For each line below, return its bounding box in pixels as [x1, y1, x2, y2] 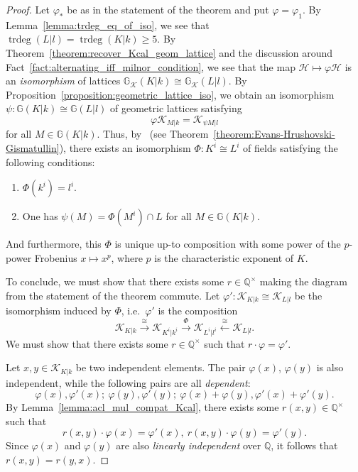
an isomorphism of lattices [6, 73, 121, 88]
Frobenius [34, 250, 77, 265]
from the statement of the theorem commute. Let [6, 287, 220, 302]
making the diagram [259, 274, 348, 289]
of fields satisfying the [243, 141, 338, 155]
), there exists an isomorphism [59, 141, 191, 155]
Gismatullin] [6, 141, 60, 155]
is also [316, 360, 344, 375]
